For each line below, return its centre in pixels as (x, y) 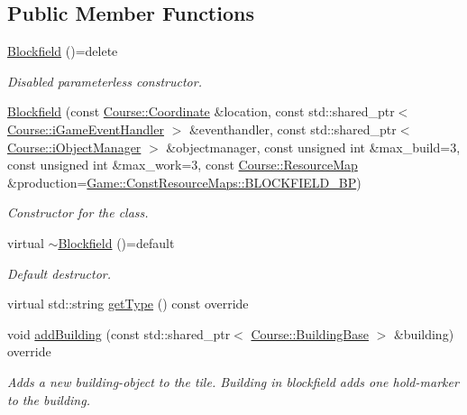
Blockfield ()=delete (63, 51)
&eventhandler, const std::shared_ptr (293, 129)
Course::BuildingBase (310, 333)
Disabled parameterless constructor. (105, 81)
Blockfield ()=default (116, 242)
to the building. (49, 399)
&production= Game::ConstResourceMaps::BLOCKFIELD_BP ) (184, 182)
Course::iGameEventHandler (86, 129)
